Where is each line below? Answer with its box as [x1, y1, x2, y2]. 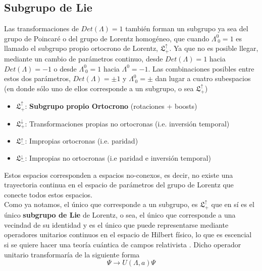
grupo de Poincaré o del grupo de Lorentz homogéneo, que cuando [4, 33, 209, 43]
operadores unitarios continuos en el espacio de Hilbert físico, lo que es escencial [4, 229, 252, 240]
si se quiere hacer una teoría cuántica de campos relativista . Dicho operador [4, 239, 241, 249]
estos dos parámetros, [4, 73, 71, 84]
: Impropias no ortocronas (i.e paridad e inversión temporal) [25, 152, 211, 163]
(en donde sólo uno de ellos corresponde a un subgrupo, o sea [4, 83, 194, 93]
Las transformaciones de [4, 23, 79, 34]
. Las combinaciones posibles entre [148, 63, 254, 74]
